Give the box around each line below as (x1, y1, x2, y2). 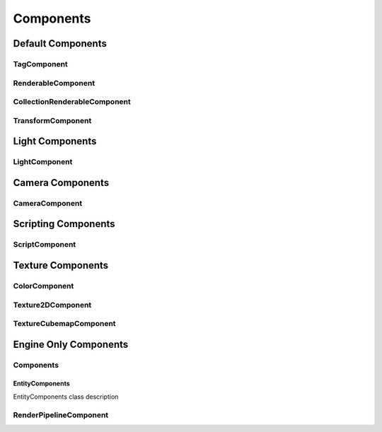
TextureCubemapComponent (13, 319, 116, 329)
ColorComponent (13, 281, 74, 291)
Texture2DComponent (13, 300, 92, 310)
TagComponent (13, 59, 69, 69)
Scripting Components (13, 218, 116, 230)
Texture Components (13, 259, 109, 272)
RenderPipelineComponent (13, 410, 109, 420)
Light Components (13, 135, 97, 148)
